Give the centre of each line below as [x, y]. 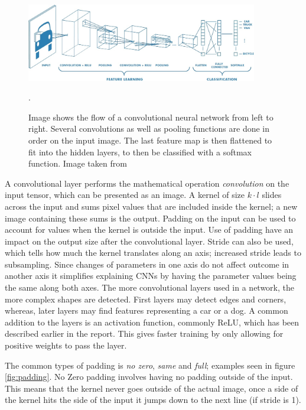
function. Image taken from [78, 163]
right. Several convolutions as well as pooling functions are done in [149, 128]
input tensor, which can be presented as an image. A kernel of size [125, 195]
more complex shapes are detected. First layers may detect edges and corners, [146, 299]
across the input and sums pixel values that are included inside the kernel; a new [151, 206]
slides [272, 195]
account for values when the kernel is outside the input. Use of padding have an [149, 230]
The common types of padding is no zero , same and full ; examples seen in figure [150, 365]
